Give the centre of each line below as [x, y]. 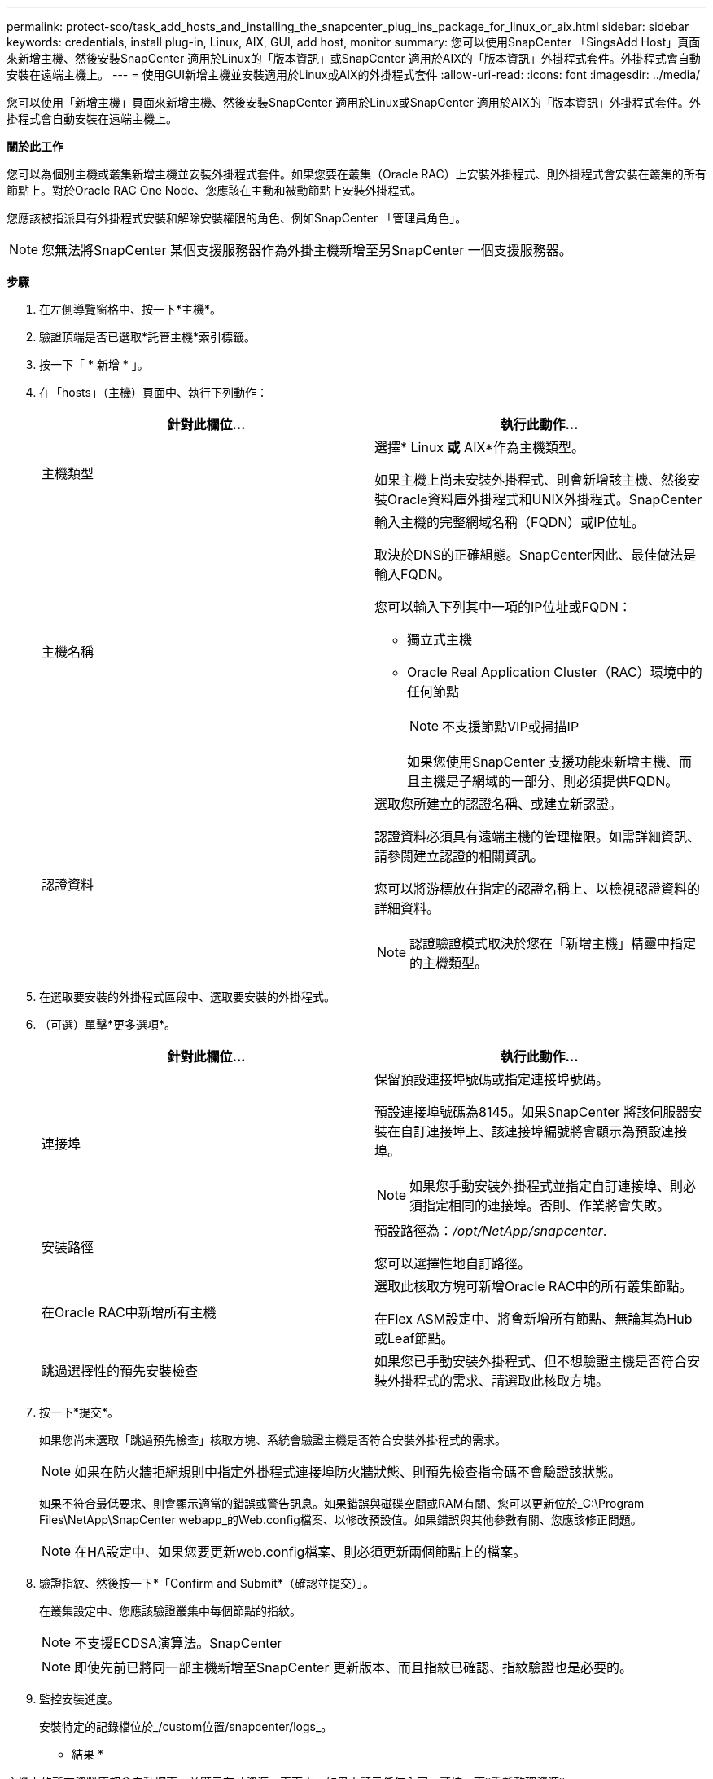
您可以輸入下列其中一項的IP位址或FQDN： [503, 607]
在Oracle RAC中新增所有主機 [129, 1312]
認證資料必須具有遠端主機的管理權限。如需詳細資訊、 [538, 837]
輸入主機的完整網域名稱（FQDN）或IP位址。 [510, 522]
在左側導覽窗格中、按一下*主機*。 [131, 309]
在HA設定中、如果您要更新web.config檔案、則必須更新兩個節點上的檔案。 [300, 1552]
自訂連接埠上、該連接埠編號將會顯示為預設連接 [544, 1131]
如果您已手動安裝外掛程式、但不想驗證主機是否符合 [531, 1361]
